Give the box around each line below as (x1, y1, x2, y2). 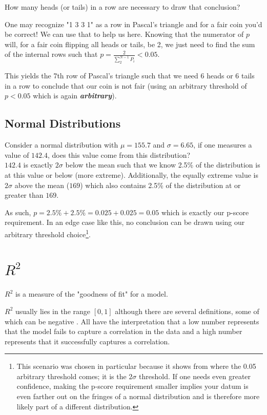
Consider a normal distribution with (5, 139, 118, 150)
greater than (5, 190, 44, 200)
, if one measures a (193, 139, 252, 150)
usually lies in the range (15, 305, 91, 316)
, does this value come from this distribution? (48, 149, 191, 160)
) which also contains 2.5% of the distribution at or (80, 179, 241, 190)
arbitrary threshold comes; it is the (16, 370, 127, 381)
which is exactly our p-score (161, 206, 249, 217)
